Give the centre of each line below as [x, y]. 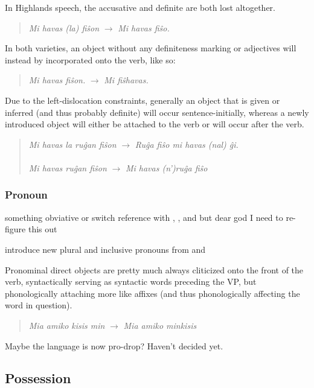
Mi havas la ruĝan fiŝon [72, 144]
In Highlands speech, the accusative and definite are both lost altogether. [140, 7]
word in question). [39, 305]
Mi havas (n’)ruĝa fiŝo [166, 167]
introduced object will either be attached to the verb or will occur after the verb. [155, 124]
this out [43, 229]
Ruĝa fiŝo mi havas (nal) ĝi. [187, 144]
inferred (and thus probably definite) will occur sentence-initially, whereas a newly [157, 112]
